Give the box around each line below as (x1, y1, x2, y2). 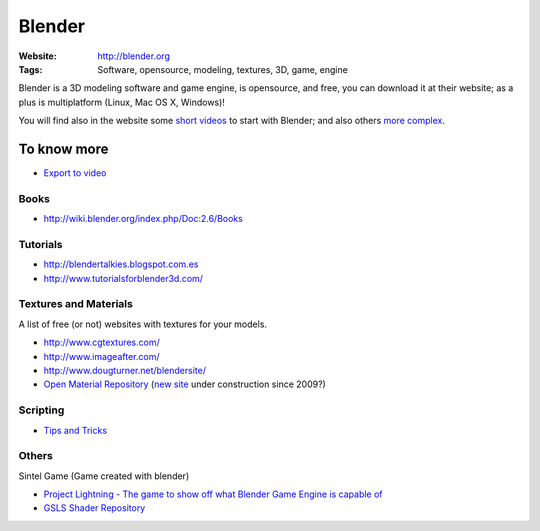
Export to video (43, 167, 107, 179)
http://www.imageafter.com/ (43, 350, 160, 362)
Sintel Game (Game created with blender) (18, 470, 190, 482)
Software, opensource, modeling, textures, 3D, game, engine (97, 63, 349, 75)
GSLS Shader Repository (43, 502, 146, 514)
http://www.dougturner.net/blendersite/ (43, 365, 207, 376)
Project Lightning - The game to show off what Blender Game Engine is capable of (43, 488, 384, 500)
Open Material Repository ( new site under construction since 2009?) (43, 378, 327, 390)
